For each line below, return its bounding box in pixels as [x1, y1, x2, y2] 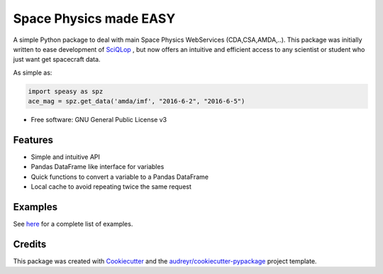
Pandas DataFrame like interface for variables [30, 163, 165, 171]
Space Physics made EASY [13, 11, 176, 26]
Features [13, 133, 53, 146]
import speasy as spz [28, 87, 104, 95]
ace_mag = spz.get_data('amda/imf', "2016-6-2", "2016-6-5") [28, 97, 245, 106]
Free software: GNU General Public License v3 [30, 116, 167, 124]
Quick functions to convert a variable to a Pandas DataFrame [30, 172, 209, 181]
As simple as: [13, 68, 52, 77]
